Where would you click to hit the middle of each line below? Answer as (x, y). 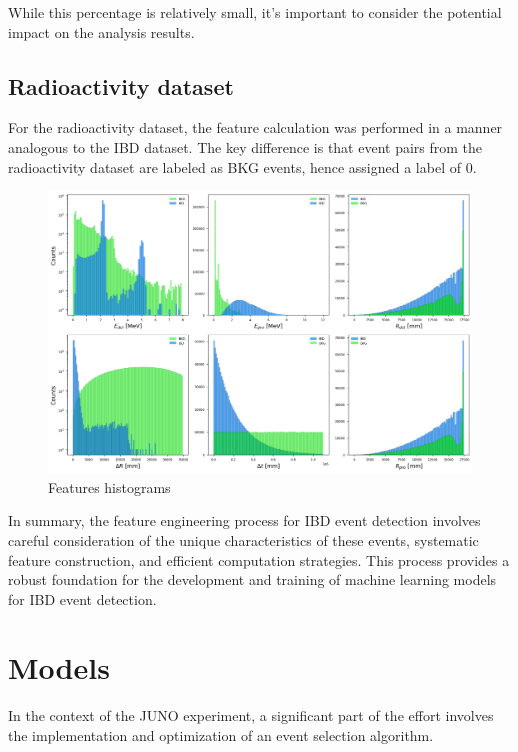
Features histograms (109, 486)
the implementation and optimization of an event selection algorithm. (221, 735)
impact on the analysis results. (101, 31)
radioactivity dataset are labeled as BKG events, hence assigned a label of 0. (242, 166)
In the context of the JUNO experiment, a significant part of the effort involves (251, 715)
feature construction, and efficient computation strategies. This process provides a (259, 559)
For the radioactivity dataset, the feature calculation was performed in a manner (255, 127)
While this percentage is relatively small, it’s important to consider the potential (255, 12)
